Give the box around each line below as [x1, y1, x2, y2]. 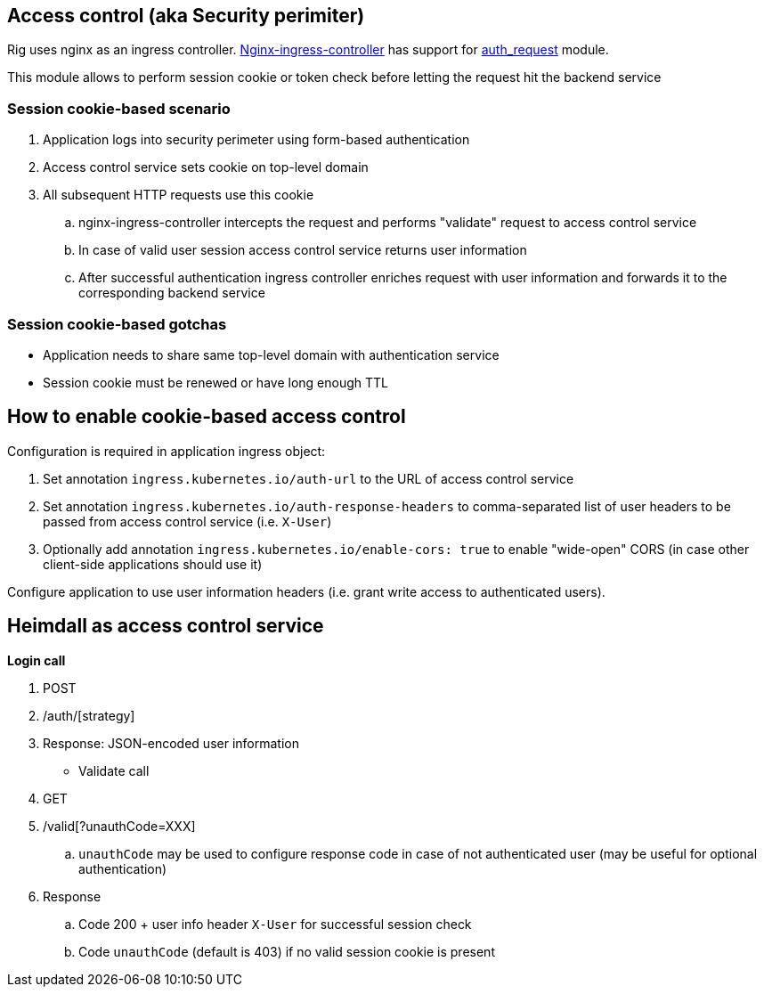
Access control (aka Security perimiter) [7, 4, 365, 27]
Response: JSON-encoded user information [43, 735, 299, 751]
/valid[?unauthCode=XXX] [43, 818, 196, 834]
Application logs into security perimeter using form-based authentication [43, 132, 470, 148]
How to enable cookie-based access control [7, 405, 406, 428]
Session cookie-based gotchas [7, 314, 227, 333]
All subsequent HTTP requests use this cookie [43, 187, 314, 203]
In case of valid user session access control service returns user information [78, 242, 527, 258]
